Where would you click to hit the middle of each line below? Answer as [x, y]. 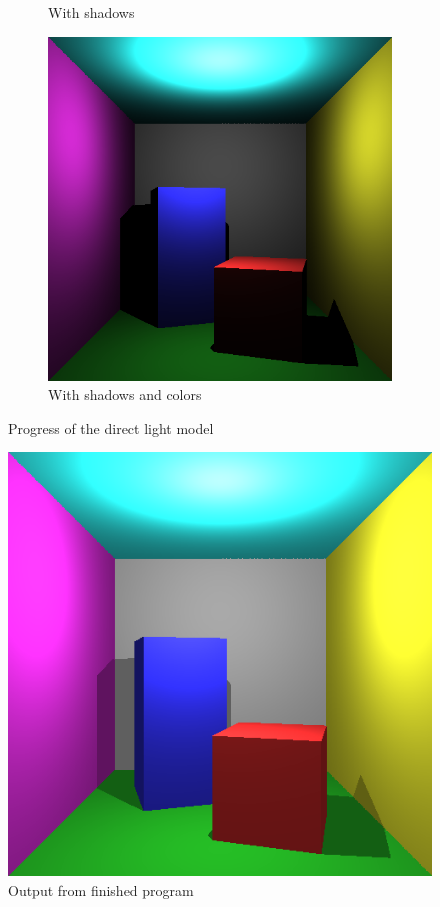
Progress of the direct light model [111, 427]
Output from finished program [101, 889]
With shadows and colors [125, 394]
